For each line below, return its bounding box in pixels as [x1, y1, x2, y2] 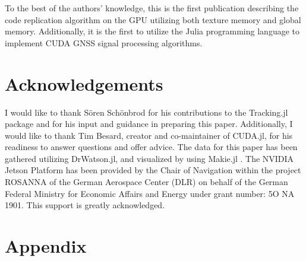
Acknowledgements [5, 71, 163, 96]
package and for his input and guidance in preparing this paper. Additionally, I [5, 117, 293, 130]
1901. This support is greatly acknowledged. [5, 199, 165, 211]
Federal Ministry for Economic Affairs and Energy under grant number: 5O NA [5, 187, 295, 199]
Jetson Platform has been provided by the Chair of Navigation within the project [5, 164, 301, 176]
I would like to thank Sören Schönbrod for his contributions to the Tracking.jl [5, 106, 288, 118]
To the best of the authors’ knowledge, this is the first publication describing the [5, 2, 299, 14]
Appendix [5, 234, 87, 258]
